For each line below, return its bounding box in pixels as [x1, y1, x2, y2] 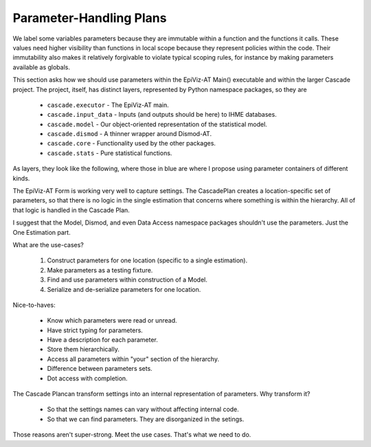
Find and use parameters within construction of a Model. [47, 275, 207, 284]
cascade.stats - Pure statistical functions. [47, 148, 172, 157]
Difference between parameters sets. [47, 365, 153, 373]
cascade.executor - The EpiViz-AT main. [47, 100, 169, 109]
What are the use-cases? [12, 240, 84, 249]
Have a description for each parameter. [47, 336, 158, 344]
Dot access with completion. [47, 374, 128, 382]
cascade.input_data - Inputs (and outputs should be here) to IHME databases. [47, 111, 278, 119]
